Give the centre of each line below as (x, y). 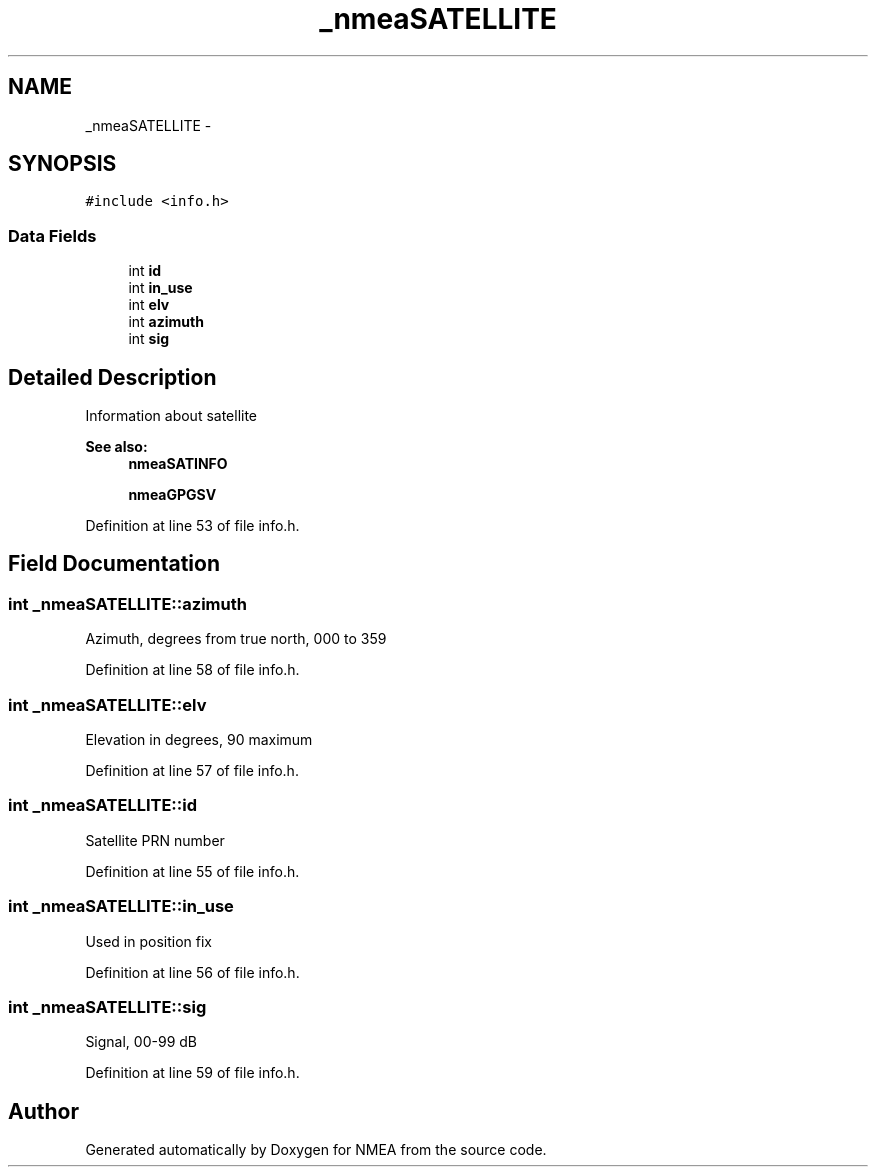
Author (43, 1111)
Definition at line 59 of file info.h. (192, 1073)
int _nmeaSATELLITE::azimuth (127, 603)
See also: (116, 447)
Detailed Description (112, 377)
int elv (149, 305)
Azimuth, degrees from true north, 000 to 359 (236, 639)
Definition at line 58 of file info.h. (192, 670)
